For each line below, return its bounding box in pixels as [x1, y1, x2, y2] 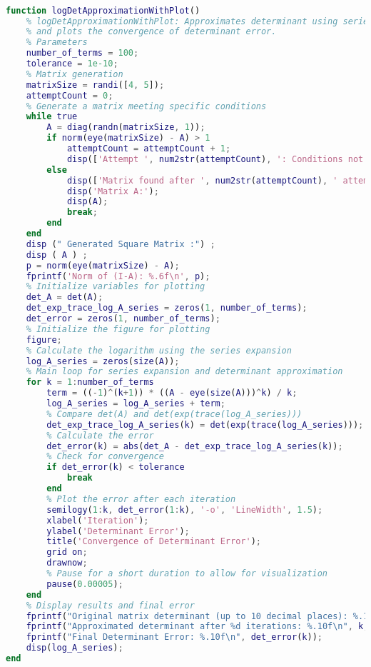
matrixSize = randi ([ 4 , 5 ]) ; [26, 79, 165, 90]
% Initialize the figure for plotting [26, 324, 210, 334]
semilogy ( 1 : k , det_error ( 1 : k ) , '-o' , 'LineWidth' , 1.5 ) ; [46, 504, 323, 515]
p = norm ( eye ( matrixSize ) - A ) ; [26, 260, 180, 271]
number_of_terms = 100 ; [26, 48, 139, 59]
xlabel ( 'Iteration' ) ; [46, 515, 149, 526]
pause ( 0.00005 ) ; [46, 578, 123, 589]
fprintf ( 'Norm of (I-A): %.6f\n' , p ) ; [26, 271, 210, 281]
